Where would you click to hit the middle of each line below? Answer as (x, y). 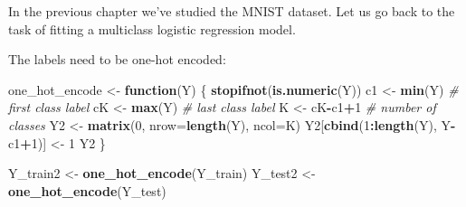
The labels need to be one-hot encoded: (117, 59)
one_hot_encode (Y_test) (87, 190)
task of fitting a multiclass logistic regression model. (152, 28)
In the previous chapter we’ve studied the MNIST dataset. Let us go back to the (232, 11)
